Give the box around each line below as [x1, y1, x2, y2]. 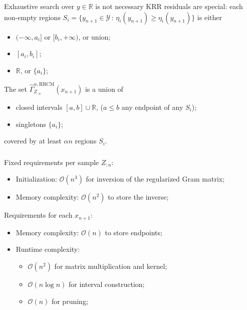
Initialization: [16, 174, 57, 184]
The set [4, 84, 27, 94]
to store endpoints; [105, 227, 162, 237]
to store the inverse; [108, 192, 169, 202]
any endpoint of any [121, 102, 183, 112]
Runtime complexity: [16, 244, 80, 254]
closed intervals [16, 102, 63, 112]
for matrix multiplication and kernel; [54, 260, 167, 271]
